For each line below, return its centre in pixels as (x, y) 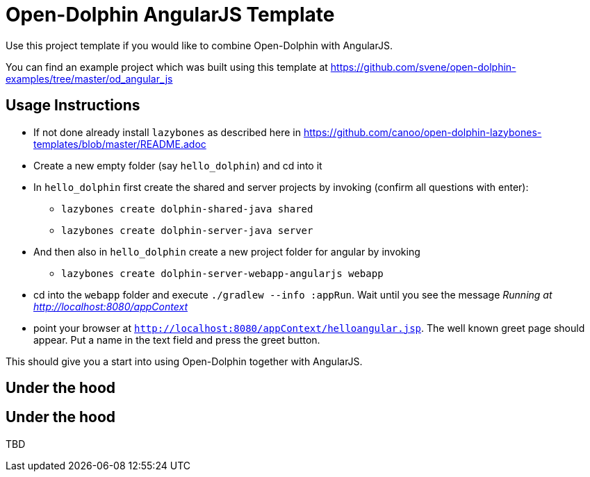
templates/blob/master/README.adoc (120, 144)
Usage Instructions (73, 106)
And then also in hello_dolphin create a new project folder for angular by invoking (227, 251)
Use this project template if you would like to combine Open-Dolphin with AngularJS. (199, 45)
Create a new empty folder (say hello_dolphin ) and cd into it (178, 165)
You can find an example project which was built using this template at (167, 67)
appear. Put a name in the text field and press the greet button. (177, 340)
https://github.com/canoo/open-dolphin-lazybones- (423, 132)
